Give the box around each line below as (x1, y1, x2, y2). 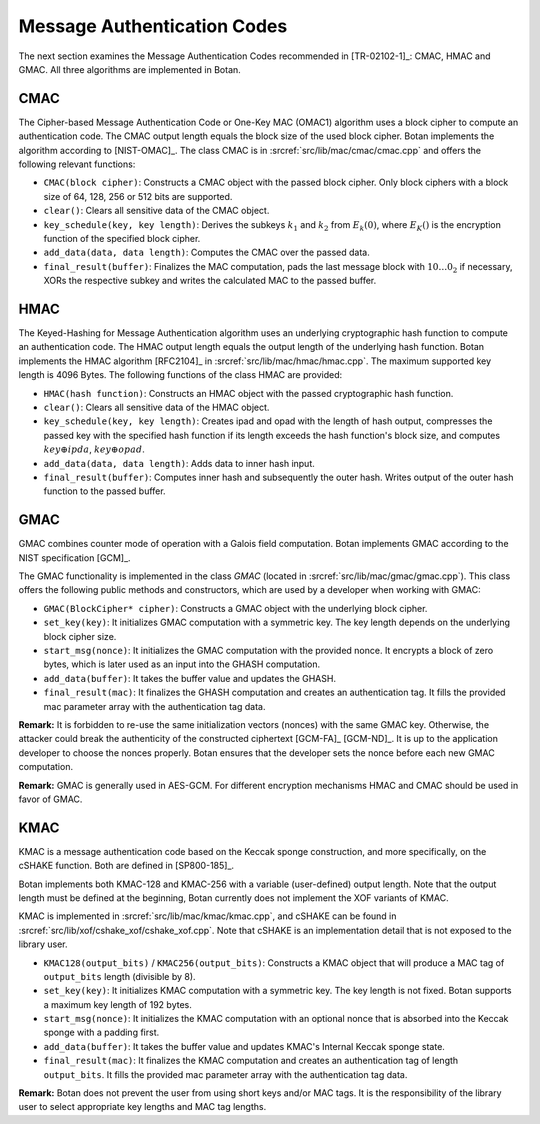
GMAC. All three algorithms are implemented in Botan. (18, 63, 242, 75)
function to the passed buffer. (43, 485, 166, 497)
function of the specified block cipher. (43, 232, 201, 244)
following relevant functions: (18, 158, 136, 170)
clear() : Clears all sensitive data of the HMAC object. (43, 401, 270, 413)
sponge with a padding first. (43, 1026, 160, 1039)
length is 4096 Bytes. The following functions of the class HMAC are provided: (18, 369, 343, 381)
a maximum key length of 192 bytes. (43, 998, 192, 1010)
